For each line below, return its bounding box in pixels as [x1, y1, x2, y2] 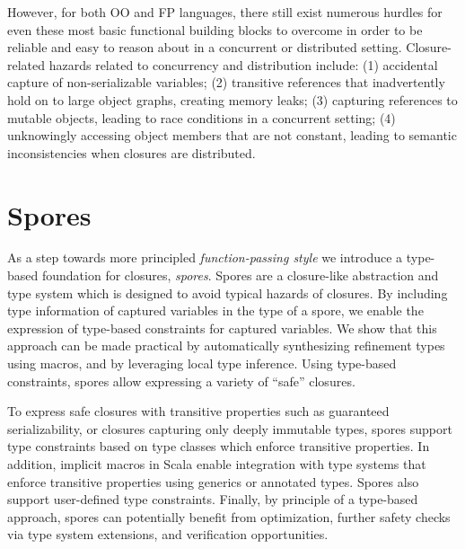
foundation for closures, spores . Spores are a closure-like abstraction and [41, 266, 439, 285]
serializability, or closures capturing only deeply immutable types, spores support [7, 419, 452, 438]
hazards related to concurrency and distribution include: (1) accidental [48, 55, 438, 74]
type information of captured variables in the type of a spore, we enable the [7, 301, 424, 320]
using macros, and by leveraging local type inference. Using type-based [7, 354, 397, 373]
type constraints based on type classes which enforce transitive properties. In [7, 437, 430, 456]
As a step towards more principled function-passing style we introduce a [7, 248, 403, 267]
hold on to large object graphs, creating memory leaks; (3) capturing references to [7, 90, 458, 109]
